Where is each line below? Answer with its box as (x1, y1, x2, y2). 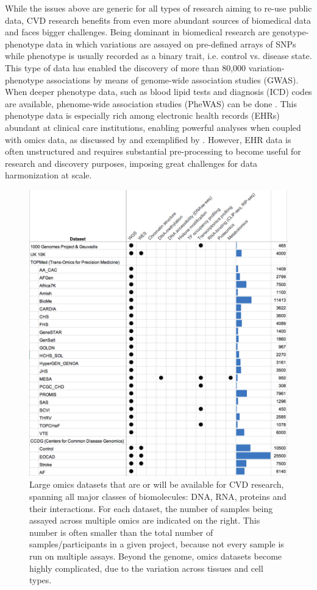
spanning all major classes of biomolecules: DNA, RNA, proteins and (29, 490, 287, 502)
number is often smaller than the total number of (29, 525, 213, 538)
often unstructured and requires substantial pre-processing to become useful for (5, 145, 301, 158)
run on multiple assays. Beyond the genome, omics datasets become (29, 549, 282, 562)
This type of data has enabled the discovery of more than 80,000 (5, 61, 246, 74)
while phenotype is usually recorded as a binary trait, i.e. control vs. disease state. (5, 49, 312, 62)
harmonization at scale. (5, 169, 92, 181)
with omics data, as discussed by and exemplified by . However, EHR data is (5, 133, 291, 146)
